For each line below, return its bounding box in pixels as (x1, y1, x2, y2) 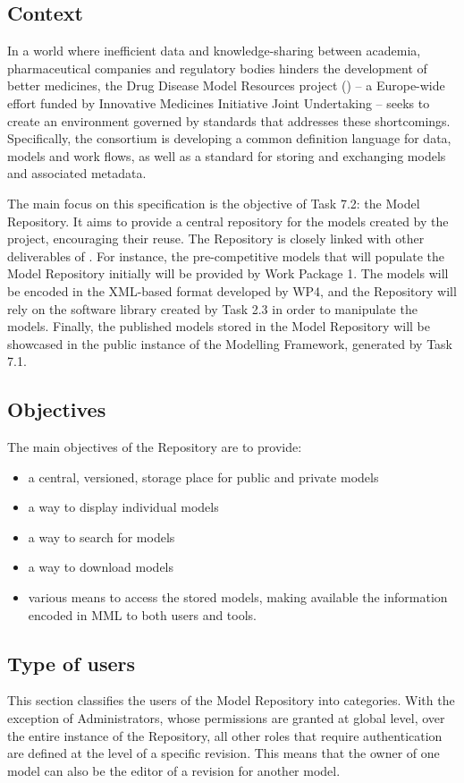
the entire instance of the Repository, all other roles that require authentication (7, 726, 443, 745)
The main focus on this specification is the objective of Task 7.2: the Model (7, 193, 420, 212)
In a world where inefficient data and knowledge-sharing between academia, (7, 41, 421, 60)
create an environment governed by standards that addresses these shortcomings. (7, 111, 451, 130)
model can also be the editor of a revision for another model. (7, 761, 341, 779)
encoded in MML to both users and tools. (28, 605, 257, 624)
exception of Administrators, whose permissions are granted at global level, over (7, 709, 445, 728)
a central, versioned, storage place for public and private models (28, 467, 379, 486)
